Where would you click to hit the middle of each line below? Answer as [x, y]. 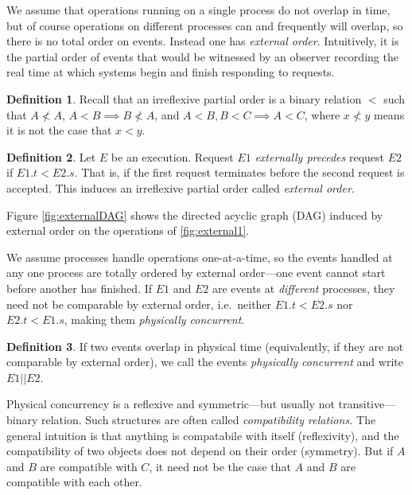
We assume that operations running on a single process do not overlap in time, [198, 10]
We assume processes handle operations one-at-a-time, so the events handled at [200, 257]
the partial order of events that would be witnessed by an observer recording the [202, 56]
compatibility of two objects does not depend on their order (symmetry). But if [200, 451]
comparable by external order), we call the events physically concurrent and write [205, 362]
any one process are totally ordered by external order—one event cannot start [196, 273]
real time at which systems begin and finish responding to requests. [171, 72]
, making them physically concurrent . [154, 320]
